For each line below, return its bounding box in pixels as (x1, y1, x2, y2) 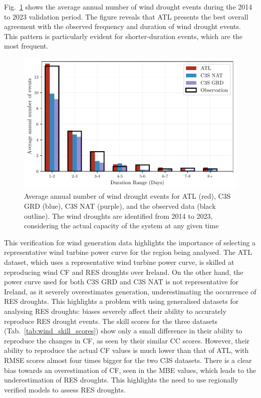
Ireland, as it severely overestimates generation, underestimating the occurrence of (4, 286, 256, 296)
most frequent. (4, 41, 49, 51)
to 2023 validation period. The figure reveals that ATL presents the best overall (4, 11, 248, 22)
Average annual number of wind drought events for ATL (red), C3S (24, 191, 231, 201)
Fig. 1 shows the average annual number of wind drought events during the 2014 (4, 2, 252, 12)
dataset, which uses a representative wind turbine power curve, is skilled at (4, 257, 234, 267)
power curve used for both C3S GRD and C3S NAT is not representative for (4, 276, 239, 287)
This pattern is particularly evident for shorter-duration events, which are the (4, 31, 242, 41)
